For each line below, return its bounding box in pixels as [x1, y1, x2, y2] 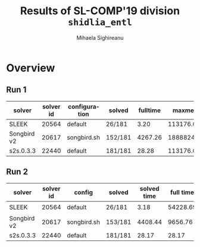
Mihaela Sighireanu [76, 34, 124, 41]
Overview [6, 61, 55, 75]
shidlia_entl [68, 17, 132, 28]
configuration [68, 102, 99, 118]
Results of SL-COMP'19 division [20, 4, 180, 18]
